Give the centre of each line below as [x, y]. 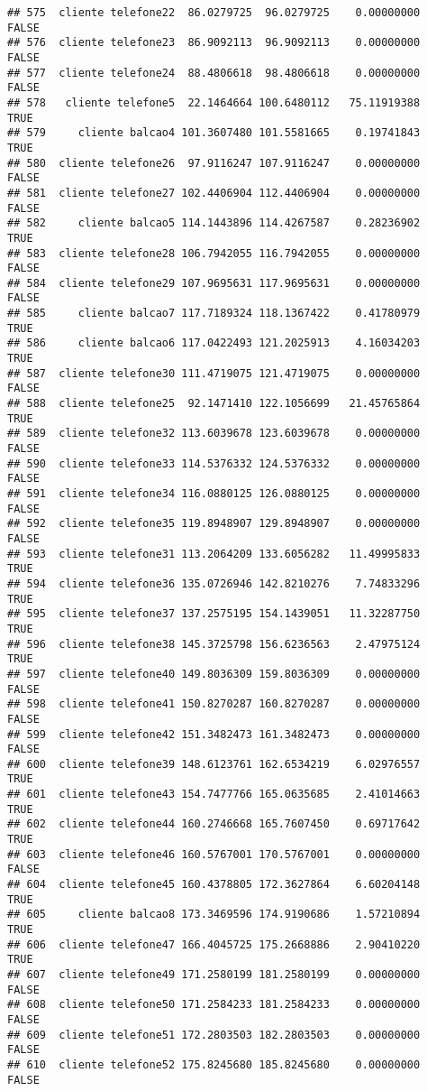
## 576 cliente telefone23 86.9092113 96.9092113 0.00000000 [214, 43]
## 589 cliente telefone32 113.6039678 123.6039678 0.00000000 [214, 434]
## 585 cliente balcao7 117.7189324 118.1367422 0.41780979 [214, 314]
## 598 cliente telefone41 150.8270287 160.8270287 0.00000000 [214, 704]
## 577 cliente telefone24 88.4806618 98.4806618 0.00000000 [214, 73]
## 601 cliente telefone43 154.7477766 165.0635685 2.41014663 [214, 795]
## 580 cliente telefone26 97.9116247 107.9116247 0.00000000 [214, 163]
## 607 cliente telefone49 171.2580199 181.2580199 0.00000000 [214, 975]
